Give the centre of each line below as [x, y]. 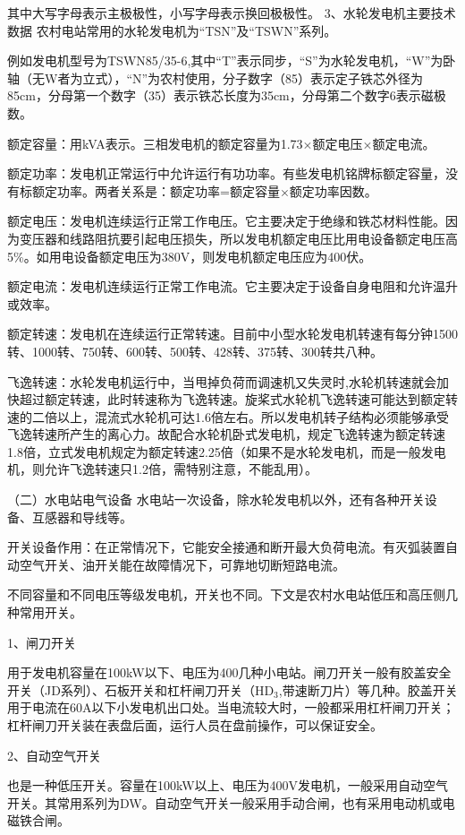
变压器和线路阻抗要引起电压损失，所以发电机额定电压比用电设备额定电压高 [238, 238]
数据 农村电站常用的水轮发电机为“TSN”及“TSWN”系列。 [172, 30]
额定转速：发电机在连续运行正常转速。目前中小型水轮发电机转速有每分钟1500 [232, 334]
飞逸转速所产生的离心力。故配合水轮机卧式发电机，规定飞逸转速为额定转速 [226, 434]
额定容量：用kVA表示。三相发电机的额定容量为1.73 [155, 143]
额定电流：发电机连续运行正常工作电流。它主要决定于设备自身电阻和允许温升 [232, 286]
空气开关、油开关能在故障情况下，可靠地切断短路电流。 [182, 564]
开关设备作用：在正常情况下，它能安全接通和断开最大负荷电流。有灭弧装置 [226, 547]
